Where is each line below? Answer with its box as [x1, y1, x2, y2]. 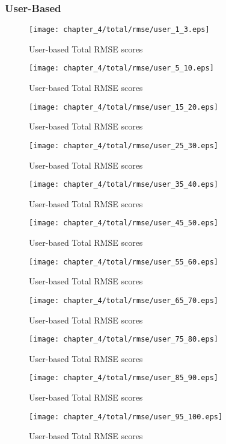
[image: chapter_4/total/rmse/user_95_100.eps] [29, 412, 223, 421]
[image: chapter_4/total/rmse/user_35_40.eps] [29, 180, 218, 189]
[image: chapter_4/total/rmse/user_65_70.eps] [29, 296, 218, 305]
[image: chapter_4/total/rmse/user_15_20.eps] [29, 102, 218, 111]
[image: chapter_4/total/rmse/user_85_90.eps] [29, 374, 218, 383]
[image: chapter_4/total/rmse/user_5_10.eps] [29, 64, 214, 73]
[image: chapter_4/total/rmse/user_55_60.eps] [29, 257, 218, 266]
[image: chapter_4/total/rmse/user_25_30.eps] [29, 141, 218, 150]
